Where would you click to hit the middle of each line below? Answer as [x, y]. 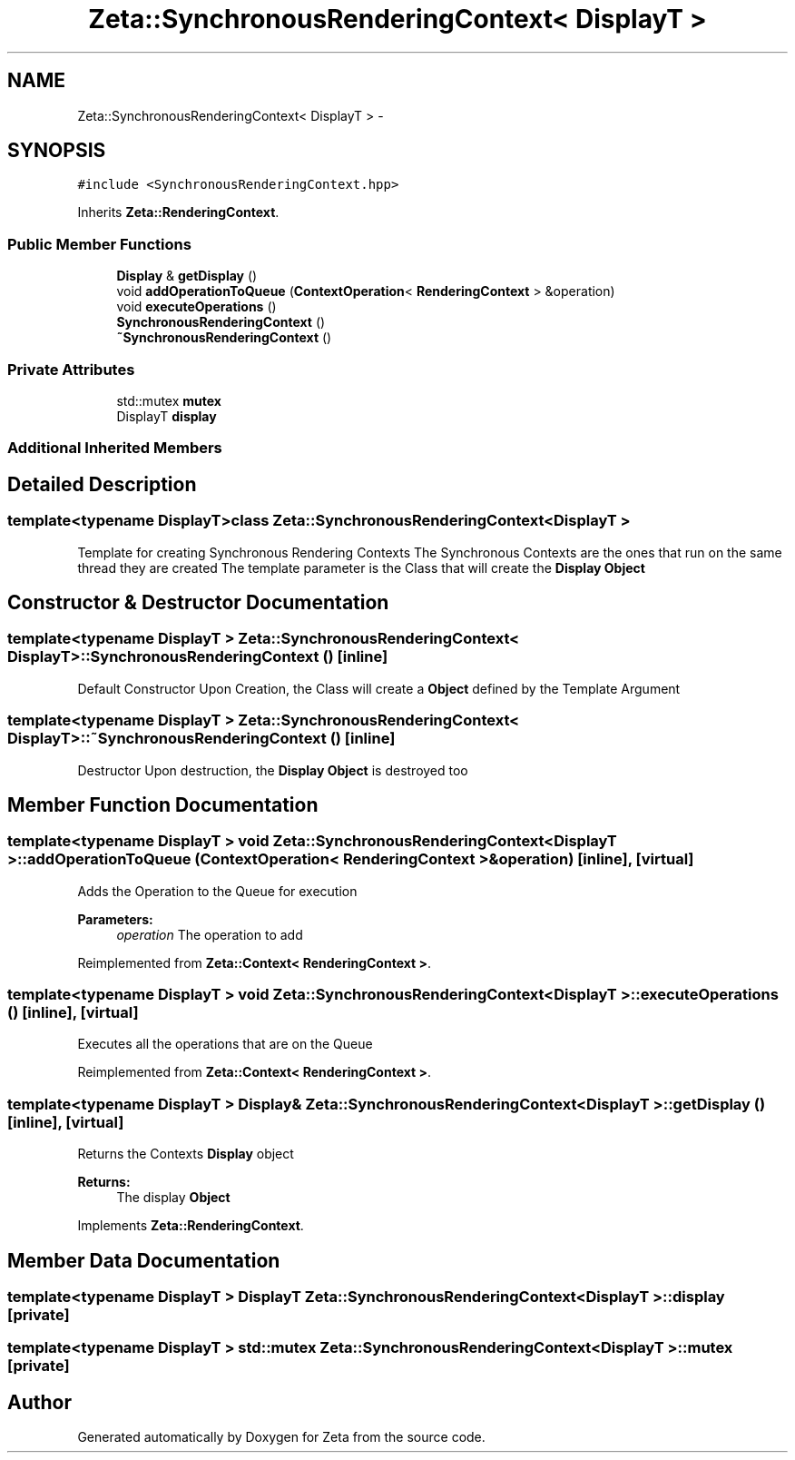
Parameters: [115, 919]
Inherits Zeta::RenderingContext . [178, 212]
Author [39, 1402]
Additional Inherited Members [115, 448]
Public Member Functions [99, 244]
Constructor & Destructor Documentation [198, 602]
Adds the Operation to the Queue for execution [217, 891]
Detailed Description [102, 484]
